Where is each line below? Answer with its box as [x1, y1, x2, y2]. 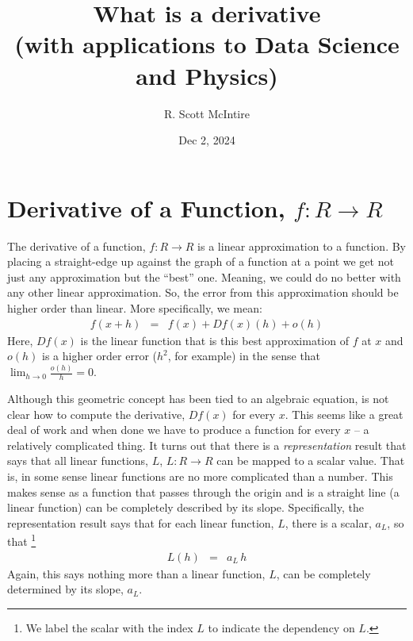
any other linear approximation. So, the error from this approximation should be [7, 284, 399, 301]
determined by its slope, [7, 581, 124, 597]
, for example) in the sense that [167, 347, 321, 364]
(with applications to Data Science [14, 28, 400, 60]
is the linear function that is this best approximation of [80, 332, 349, 348]
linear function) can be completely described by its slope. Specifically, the [7, 499, 364, 516]
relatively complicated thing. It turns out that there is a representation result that [7, 436, 407, 453]
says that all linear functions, [7, 452, 149, 469]
